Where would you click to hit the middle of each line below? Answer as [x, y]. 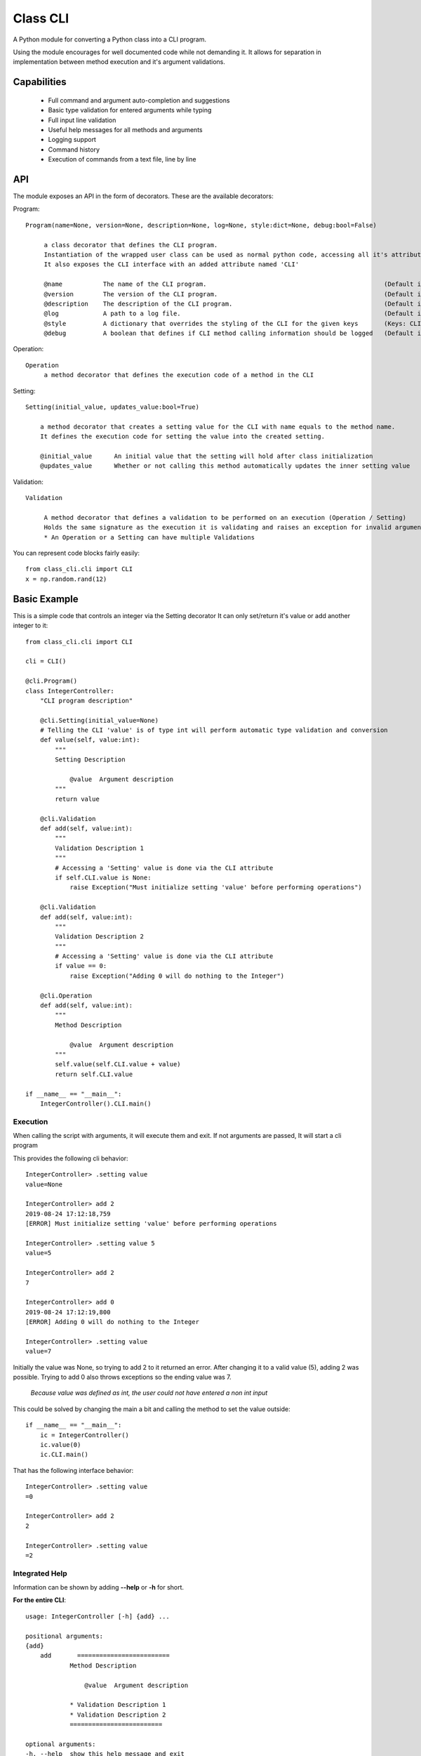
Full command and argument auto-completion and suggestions [139, 100]
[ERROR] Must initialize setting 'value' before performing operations [151, 1224]
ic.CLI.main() [64, 1455]
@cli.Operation [66, 995]
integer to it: [31, 626]
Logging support [72, 140]
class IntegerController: [70, 691]
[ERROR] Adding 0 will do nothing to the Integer [113, 1322]
